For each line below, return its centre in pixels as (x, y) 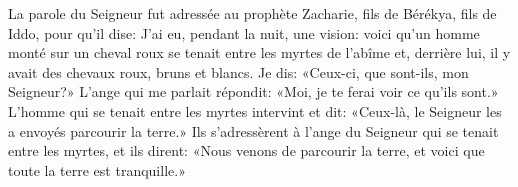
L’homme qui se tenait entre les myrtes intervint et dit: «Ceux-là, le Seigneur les (255, 110)
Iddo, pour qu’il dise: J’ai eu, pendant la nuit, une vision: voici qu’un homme (244, 32)
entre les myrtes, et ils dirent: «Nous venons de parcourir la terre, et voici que (246, 150)
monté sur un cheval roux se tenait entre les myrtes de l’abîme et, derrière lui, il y (259, 52)
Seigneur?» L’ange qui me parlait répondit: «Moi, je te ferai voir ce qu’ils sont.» (253, 91)
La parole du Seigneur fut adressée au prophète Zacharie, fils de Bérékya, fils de (252, 13)
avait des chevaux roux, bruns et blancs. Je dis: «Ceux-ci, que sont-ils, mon (238, 71)
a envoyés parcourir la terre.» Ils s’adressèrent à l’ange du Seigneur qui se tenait (253, 130)
